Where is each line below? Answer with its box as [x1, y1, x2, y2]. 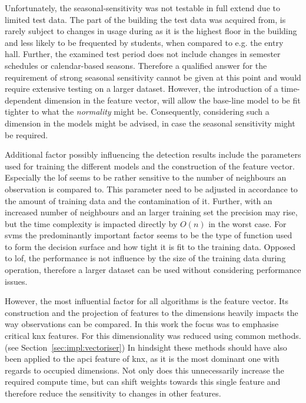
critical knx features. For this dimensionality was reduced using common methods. [5, 329, 301, 342]
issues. [5, 275, 28, 287]
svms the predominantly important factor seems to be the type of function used [5, 229, 292, 241]
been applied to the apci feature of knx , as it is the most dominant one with [5, 352, 280, 365]
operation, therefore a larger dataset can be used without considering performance [5, 264, 301, 276]
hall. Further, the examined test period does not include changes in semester [5, 48, 281, 60]
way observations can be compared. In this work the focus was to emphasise [5, 318, 279, 330]
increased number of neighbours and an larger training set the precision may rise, [5, 206, 298, 218]
